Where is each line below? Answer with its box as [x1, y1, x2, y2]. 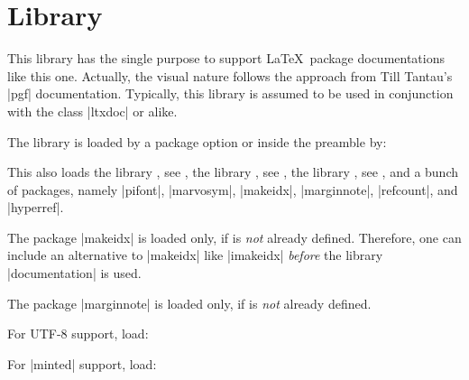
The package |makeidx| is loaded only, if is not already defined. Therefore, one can [7, 227, 462, 246]
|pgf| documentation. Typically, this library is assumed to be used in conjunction [7, 84, 454, 103]
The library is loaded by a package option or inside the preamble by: [7, 132, 387, 151]
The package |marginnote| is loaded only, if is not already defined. [7, 293, 372, 312]
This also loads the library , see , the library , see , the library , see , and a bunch [7, 162, 459, 181]
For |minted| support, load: [7, 354, 157, 373]
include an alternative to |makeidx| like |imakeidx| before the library [7, 246, 383, 264]
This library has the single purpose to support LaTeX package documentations [7, 49, 445, 68]
